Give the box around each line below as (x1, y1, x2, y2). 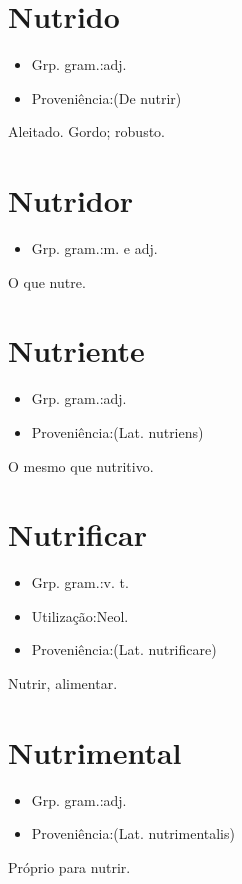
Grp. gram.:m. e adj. (31, 238, 158, 259)
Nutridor (8, 180, 134, 221)
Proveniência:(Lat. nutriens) (31, 421, 204, 442)
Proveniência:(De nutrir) (31, 87, 182, 108)
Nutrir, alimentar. (8, 673, 118, 694)
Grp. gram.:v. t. (31, 572, 129, 593)
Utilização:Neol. (31, 605, 129, 626)
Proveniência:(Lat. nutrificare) (31, 639, 217, 660)
